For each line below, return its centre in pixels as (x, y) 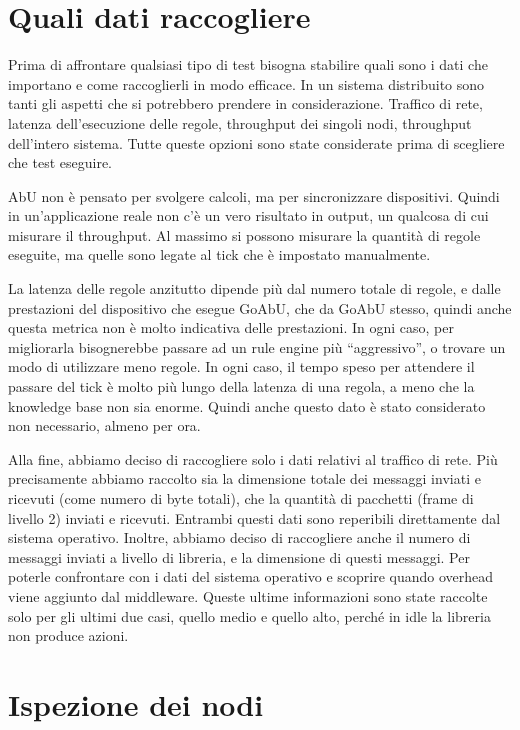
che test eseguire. (60, 162)
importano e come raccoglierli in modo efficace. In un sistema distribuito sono (246, 83)
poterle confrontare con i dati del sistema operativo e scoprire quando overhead (251, 576)
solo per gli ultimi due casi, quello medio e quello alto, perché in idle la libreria (249, 615)
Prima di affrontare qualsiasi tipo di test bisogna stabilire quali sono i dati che (248, 64)
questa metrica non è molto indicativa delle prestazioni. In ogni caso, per (231, 327)
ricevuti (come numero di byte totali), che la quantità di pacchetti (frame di (241, 498)
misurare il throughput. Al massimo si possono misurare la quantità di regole (244, 234)
